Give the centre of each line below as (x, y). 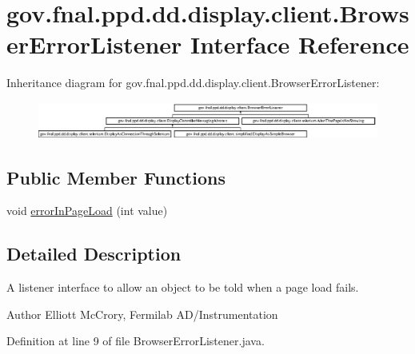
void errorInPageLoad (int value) (87, 211)
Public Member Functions (116, 177)
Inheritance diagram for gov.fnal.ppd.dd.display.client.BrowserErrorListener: (193, 83)
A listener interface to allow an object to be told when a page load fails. (183, 287)
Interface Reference (300, 44)
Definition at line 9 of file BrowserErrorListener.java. (136, 341)
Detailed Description (94, 254)
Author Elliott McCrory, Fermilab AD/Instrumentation (142, 314)
